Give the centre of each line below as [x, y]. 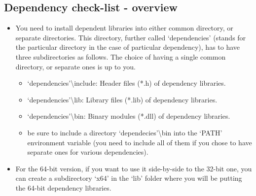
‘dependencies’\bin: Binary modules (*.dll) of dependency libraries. [129, 116]
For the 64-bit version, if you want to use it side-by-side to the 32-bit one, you [134, 168]
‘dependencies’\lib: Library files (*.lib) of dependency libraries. [122, 99]
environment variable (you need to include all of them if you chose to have [140, 142]
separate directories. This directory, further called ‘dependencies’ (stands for [131, 37]
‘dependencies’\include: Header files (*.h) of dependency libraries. [127, 83]
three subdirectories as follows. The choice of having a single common [121, 56]
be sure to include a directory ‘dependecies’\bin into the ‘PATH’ [125, 132]
